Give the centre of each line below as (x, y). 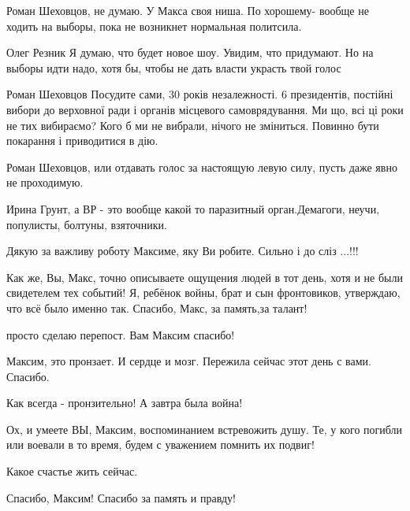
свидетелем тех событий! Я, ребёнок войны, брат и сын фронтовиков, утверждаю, (203, 293)
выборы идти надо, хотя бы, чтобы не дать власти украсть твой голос (174, 67)
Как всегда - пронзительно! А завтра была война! (125, 403)
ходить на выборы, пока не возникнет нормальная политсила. (154, 26)
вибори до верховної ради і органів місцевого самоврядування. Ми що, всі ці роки (205, 109)
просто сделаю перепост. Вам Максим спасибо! (121, 334)
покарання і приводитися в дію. (82, 141)
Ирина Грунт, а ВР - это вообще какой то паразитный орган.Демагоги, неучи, (193, 208)
